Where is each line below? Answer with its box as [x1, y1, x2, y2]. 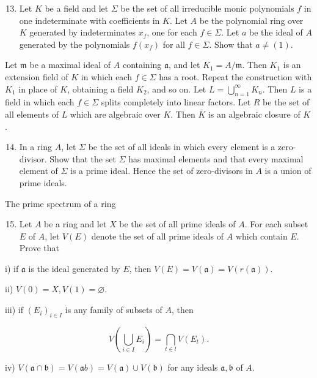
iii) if [5, 303, 23, 316]
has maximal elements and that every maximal [128, 152, 304, 165]
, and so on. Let [147, 82, 206, 95]
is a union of [264, 164, 312, 177]
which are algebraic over [70, 107, 161, 120]
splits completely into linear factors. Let [101, 96, 251, 108]
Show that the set [49, 152, 116, 165]
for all [162, 37, 185, 50]
